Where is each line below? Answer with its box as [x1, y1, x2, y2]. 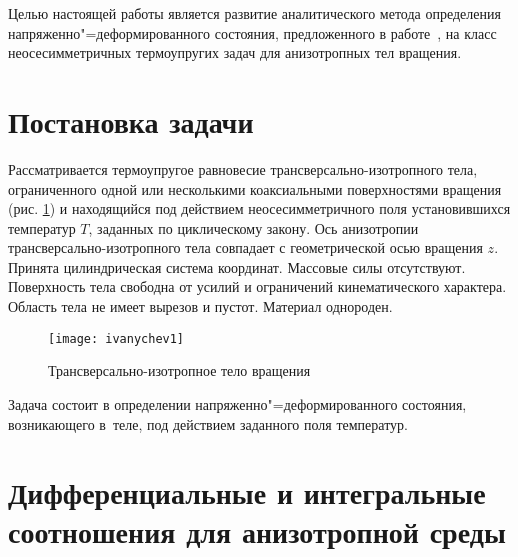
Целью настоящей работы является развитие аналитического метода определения [8, 3, 501, 23]
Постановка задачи [8, 100, 254, 141]
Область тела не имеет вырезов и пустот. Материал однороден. [8, 296, 393, 317]
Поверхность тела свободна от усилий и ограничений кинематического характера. [8, 276, 507, 297]
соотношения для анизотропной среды [8, 511, 506, 552]
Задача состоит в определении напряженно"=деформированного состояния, [8, 393, 467, 414]
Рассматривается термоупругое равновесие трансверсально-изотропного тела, [8, 158, 478, 179]
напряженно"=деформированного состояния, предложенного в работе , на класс [8, 22, 497, 43]
